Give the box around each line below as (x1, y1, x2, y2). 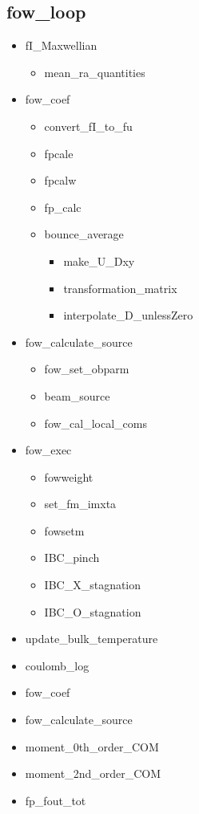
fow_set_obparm (44, 360, 129, 377)
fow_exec (25, 442, 72, 458)
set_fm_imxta (44, 495, 117, 512)
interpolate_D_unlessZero (63, 307, 193, 324)
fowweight (44, 468, 94, 485)
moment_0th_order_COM (25, 738, 159, 755)
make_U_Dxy (63, 252, 135, 269)
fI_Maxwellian (25, 37, 98, 54)
